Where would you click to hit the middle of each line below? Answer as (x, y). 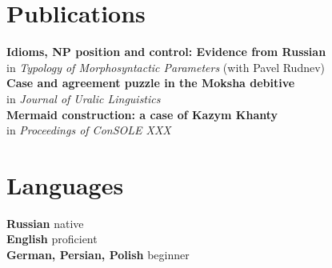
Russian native (45, 223)
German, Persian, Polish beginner (98, 254)
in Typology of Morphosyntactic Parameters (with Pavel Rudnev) (166, 67)
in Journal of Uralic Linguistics (84, 98)
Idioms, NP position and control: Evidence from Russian (166, 52)
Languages (65, 184)
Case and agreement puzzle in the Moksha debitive (151, 83)
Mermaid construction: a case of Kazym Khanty (142, 114)
